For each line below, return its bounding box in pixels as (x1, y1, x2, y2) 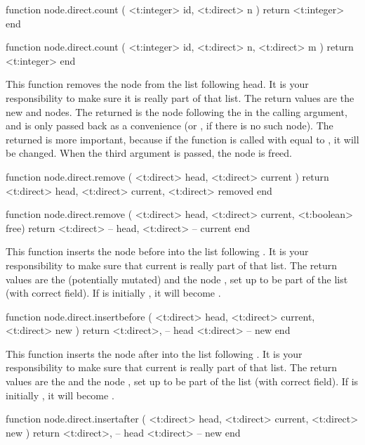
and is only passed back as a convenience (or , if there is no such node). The (6, 118, 333, 133)
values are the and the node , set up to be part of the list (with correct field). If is (6, 374, 359, 389)
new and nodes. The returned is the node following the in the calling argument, (6, 104, 347, 119)
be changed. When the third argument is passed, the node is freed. (6, 146, 292, 160)
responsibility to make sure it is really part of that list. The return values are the (6, 90, 354, 105)
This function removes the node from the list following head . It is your (6, 77, 309, 91)
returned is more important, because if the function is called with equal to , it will (6, 131, 359, 146)
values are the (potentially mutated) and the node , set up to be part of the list (6, 271, 348, 286)
